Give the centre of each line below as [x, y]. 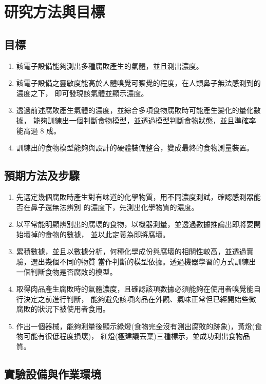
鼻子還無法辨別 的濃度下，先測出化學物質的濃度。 [115, 207]
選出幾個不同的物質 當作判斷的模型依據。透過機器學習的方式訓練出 [143, 261]
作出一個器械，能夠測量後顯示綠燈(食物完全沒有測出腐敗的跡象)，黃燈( [136, 326]
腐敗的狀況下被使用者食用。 [63, 309]
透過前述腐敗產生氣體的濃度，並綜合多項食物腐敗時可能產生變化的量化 [135, 110]
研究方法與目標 [55, 12]
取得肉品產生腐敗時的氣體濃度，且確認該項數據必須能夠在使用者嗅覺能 [135, 289]
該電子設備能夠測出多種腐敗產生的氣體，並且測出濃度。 [110, 65]
